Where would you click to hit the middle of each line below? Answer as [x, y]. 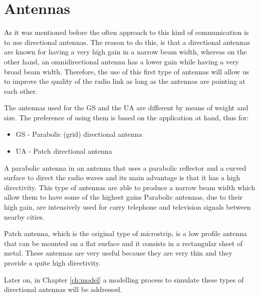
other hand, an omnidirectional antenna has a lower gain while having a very [122, 61]
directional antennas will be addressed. [63, 289]
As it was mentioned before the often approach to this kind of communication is [127, 32]
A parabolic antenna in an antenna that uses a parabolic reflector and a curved [125, 167]
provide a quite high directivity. [52, 263]
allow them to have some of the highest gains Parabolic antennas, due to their [124, 197]
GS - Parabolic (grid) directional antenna [79, 134]
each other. [21, 91]
